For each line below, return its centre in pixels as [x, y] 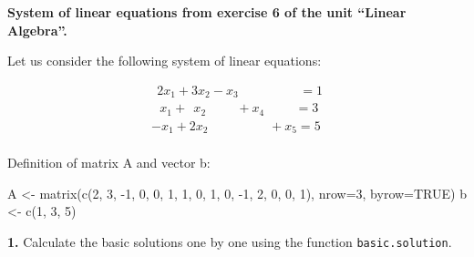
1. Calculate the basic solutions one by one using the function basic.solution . [230, 242]
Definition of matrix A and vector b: [109, 163]
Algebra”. [37, 30]
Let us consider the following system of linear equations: [165, 61]
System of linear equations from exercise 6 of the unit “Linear [207, 12]
